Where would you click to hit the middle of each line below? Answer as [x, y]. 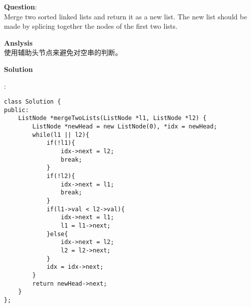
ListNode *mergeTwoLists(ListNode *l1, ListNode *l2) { [112, 118]
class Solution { [32, 102]
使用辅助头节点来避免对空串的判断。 [63, 52]
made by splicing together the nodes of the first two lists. [91, 26]
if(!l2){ [61, 176]
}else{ [57, 234]
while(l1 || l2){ [61, 135]
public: [17, 110]
